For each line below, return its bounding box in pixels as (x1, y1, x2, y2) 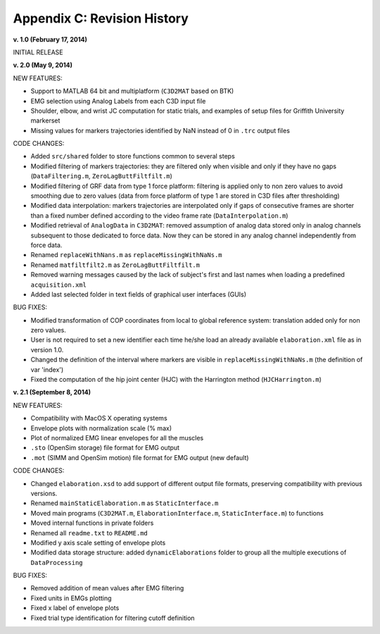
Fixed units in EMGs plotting (30, 594, 112, 602)
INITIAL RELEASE (13, 48, 63, 56)
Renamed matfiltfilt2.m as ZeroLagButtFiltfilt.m (30, 261, 201, 269)
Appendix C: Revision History (13, 11, 189, 26)
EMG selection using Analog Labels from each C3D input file (30, 97, 206, 105)
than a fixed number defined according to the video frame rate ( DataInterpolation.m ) (30, 211, 289, 220)
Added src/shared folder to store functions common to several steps (30, 152, 235, 161)
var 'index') (30, 365, 64, 373)
